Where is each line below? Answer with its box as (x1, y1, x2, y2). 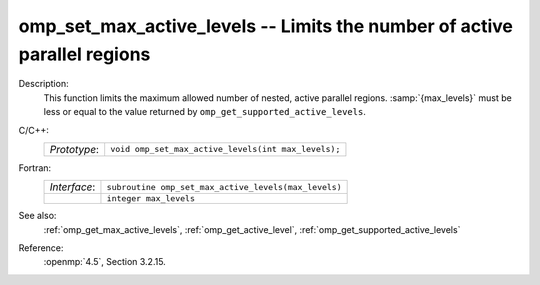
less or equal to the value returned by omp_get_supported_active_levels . (43, 106, 367, 118)
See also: (18, 210, 57, 222)
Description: (18, 78, 69, 90)
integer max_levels (106, 193, 195, 204)
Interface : (49, 180, 96, 194)
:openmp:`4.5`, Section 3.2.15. (43, 256, 167, 268)
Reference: (18, 242, 64, 254)
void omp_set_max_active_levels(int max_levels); (110, 144, 341, 155)
